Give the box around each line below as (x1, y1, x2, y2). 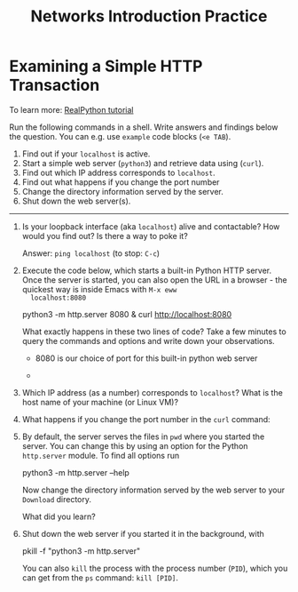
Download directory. (21, 493, 91, 504)
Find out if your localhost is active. (21, 148, 151, 159)
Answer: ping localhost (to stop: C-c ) (21, 247, 161, 259)
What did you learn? (21, 511, 96, 522)
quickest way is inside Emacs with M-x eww (21, 284, 177, 294)
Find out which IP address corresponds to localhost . (21, 167, 216, 178)
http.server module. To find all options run (21, 450, 180, 460)
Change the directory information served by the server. (21, 186, 223, 196)
